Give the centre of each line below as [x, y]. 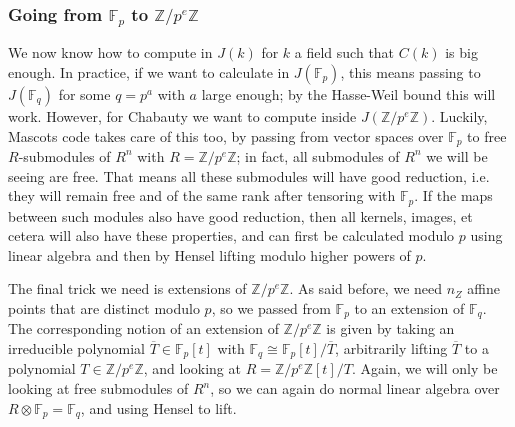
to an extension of [409, 307]
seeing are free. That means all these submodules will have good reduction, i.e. [249, 175]
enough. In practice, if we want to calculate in [149, 71]
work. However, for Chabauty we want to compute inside [182, 115]
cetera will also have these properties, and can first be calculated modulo [231, 235]
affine [483, 288]
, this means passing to [410, 71]
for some [84, 93]
